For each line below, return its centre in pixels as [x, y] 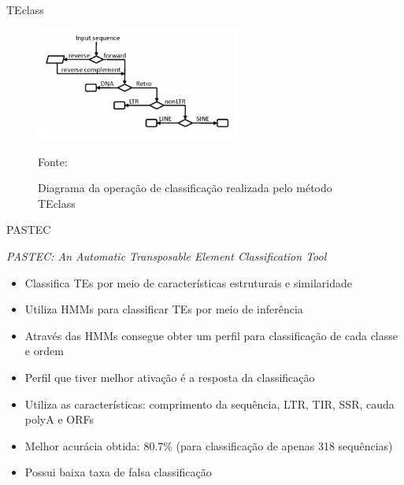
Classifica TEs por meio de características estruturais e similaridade [188, 282]
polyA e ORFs [59, 419]
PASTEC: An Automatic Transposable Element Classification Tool [167, 256]
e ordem [44, 351]
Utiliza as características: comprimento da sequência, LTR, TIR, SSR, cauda [209, 404]
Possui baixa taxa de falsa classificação [118, 472]
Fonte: [53, 161]
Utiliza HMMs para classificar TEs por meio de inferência [164, 309]
